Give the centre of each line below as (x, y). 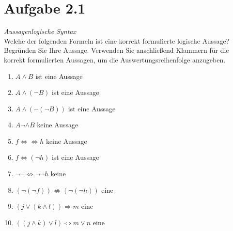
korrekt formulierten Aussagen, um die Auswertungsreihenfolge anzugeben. (115, 59)
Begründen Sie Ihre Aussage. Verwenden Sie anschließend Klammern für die (116, 50)
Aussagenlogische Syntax (40, 31)
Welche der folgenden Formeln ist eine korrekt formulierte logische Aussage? (117, 40)
